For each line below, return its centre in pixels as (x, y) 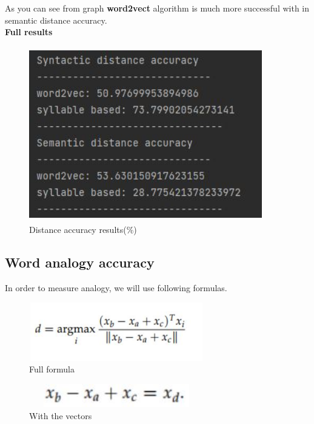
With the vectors (61, 415)
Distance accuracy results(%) (83, 230)
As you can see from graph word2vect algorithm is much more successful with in (157, 8)
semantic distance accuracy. (56, 20)
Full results (29, 32)
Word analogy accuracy (80, 262)
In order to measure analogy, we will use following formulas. (116, 288)
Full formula (52, 369)
